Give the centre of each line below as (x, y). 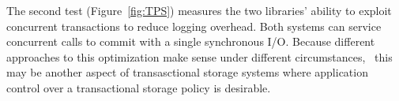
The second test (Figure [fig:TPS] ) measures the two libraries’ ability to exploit (199, 10)
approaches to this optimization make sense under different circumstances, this (199, 56)
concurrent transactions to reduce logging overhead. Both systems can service (194, 26)
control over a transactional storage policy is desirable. (139, 87)
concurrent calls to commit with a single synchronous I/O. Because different (191, 41)
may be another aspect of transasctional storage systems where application (187, 72)
